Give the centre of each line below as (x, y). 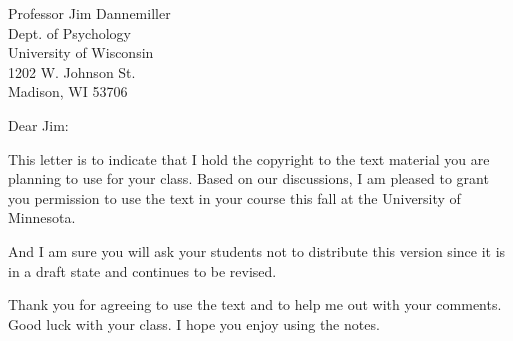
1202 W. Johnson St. (72, 71)
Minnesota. (42, 217)
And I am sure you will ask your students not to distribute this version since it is (257, 250)
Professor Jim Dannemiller (89, 13)
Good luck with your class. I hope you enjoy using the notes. (194, 323)
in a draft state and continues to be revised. (142, 270)
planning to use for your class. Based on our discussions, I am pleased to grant (248, 178)
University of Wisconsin (81, 52)
